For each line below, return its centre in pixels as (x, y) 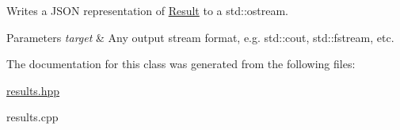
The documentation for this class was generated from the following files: (181, 64)
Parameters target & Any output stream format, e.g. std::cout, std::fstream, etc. (200, 37)
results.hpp (33, 90)
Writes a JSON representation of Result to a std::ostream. (147, 10)
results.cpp (32, 117)
